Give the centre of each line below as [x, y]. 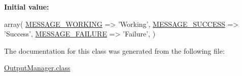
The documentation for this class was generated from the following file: [114, 50]
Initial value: [27, 7]
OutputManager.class [37, 68]
